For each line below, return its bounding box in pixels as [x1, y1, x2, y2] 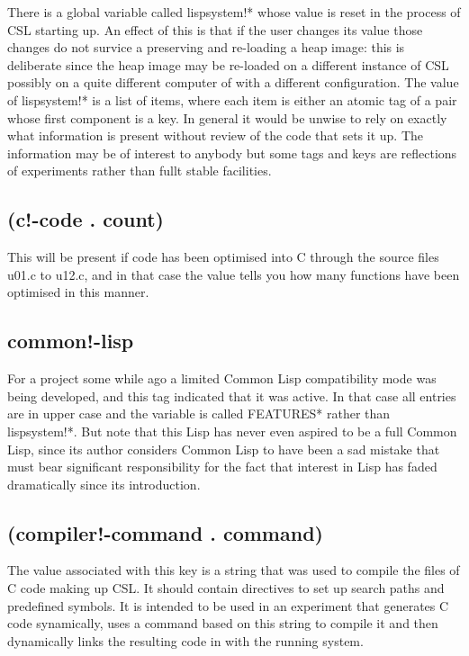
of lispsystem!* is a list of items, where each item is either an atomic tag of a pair [7, 90, 457, 109]
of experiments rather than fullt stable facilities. [7, 161, 272, 180]
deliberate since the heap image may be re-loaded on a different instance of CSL [7, 55, 449, 74]
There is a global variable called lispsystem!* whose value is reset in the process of [7, 3, 461, 21]
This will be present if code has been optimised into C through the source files [7, 247, 439, 266]
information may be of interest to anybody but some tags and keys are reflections [7, 143, 457, 162]
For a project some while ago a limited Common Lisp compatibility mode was [7, 369, 437, 388]
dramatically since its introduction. [7, 474, 201, 493]
